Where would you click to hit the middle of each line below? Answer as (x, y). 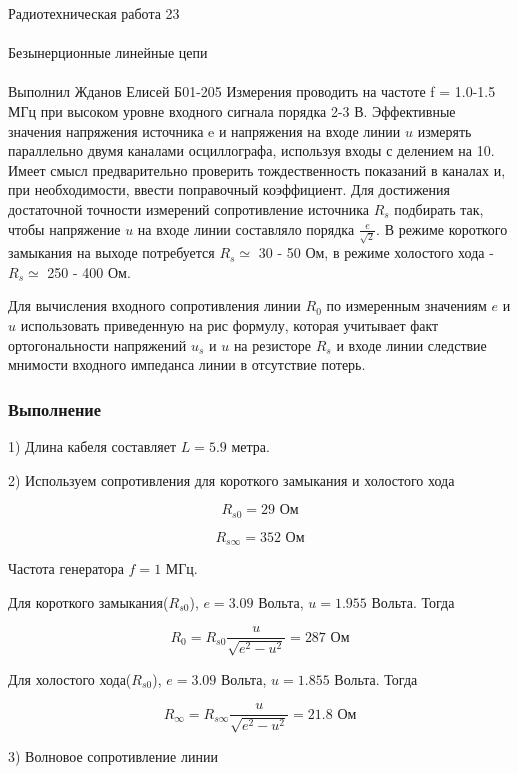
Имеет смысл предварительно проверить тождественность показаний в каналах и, (257, 169)
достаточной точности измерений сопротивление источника (188, 208)
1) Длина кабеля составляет (92, 446)
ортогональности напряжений (97, 344)
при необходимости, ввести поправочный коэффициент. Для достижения (229, 189)
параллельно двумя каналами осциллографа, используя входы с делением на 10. (251, 150)
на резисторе (272, 344)
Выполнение (55, 408)
